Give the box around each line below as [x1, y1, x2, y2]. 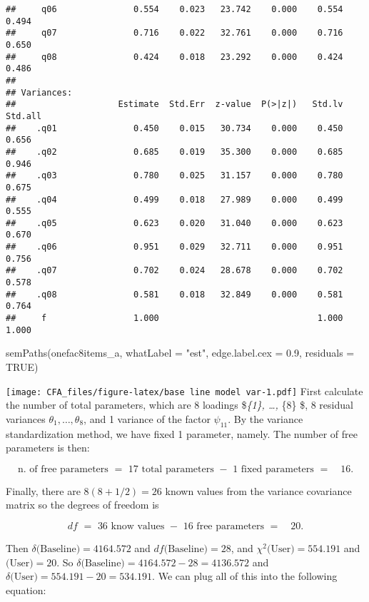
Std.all [6, 111, 42, 121]
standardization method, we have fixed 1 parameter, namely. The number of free [6, 426, 358, 441]
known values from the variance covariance [165, 483, 352, 498]
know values [111, 521, 165, 531]
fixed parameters [241, 464, 314, 474]
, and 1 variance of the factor [84, 411, 211, 426]
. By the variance [228, 411, 303, 426]
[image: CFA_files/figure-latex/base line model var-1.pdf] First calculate [6, 383, 363, 398]
